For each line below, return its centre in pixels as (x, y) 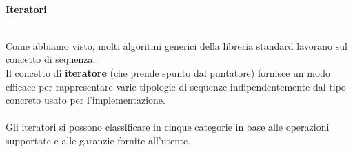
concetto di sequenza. (51, 59)
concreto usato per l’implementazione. (85, 100)
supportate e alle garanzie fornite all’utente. (98, 140)
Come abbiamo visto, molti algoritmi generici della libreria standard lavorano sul (176, 45)
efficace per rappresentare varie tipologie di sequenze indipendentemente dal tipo (176, 86)
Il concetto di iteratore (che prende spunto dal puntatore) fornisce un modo (168, 72)
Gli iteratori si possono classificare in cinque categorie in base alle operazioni (168, 127)
